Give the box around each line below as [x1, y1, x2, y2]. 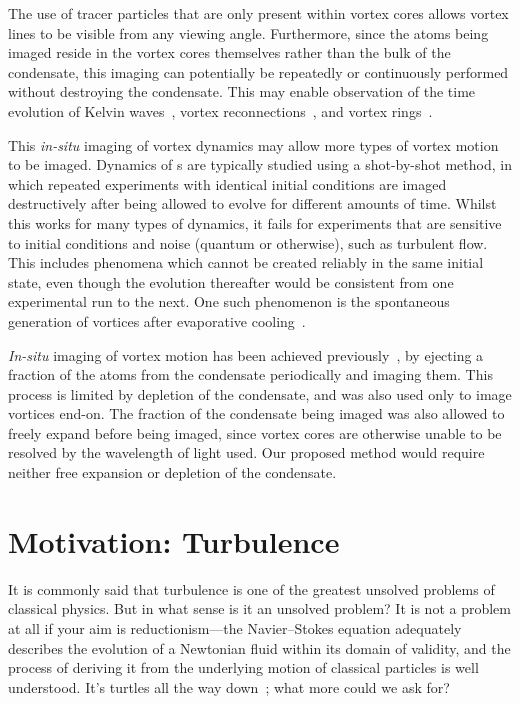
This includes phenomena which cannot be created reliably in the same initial [8, 252, 484, 273]
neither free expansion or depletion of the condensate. [8, 462, 337, 483]
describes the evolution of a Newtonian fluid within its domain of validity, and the [8, 637, 511, 658]
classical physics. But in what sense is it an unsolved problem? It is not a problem [8, 598, 511, 619]
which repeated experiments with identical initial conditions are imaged [8, 173, 447, 194]
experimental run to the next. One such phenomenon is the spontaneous [8, 291, 450, 312]
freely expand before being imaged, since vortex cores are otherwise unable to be [8, 422, 502, 443]
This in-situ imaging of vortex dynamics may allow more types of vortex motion [8, 134, 499, 155]
